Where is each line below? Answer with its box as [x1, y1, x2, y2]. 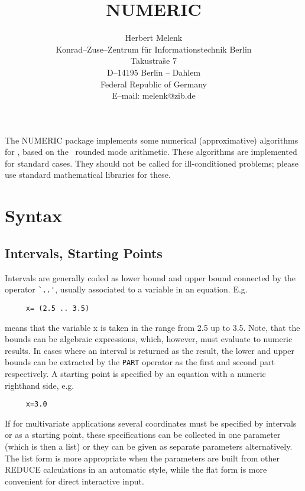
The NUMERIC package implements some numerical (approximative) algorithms [5, 134, 298, 146]
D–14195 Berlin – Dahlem [106, 66, 201, 78]
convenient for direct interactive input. [5, 474, 144, 487]
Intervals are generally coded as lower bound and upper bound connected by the [5, 271, 296, 284]
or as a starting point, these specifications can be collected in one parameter [5, 428, 281, 441]
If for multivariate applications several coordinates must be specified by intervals [5, 417, 297, 429]
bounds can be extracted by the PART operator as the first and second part [5, 356, 275, 368]
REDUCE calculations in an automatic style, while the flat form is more [5, 463, 267, 476]
